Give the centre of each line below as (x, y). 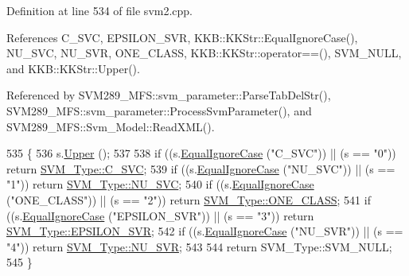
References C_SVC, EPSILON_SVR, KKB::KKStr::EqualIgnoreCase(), (182, 37)
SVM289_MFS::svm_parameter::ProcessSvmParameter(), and (159, 110)
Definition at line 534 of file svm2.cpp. (100, 10)
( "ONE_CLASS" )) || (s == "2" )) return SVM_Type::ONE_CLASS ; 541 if (189, 199)
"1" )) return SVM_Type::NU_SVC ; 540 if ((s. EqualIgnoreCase (160, 184)
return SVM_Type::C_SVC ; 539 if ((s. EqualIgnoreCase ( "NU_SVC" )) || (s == (201, 168)
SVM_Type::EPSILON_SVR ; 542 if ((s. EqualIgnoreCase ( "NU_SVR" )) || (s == (205, 231)
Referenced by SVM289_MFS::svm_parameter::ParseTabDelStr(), (169, 95)
